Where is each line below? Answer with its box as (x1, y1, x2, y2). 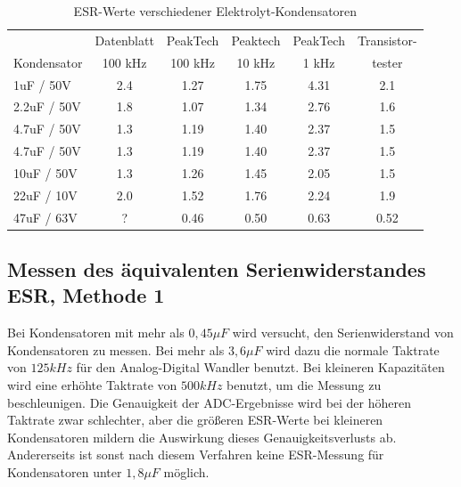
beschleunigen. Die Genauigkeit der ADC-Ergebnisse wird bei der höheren (7, 393, 412, 411)
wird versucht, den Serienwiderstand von (232, 323, 454, 342)
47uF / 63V (13, 207, 78, 226)
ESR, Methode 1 (7, 281, 165, 309)
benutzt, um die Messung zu (226, 376, 382, 394)
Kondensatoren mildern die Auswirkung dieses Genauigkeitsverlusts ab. (7, 427, 397, 446)
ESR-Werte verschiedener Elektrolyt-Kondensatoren (73, 2, 358, 20)
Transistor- (357, 30, 417, 49)
